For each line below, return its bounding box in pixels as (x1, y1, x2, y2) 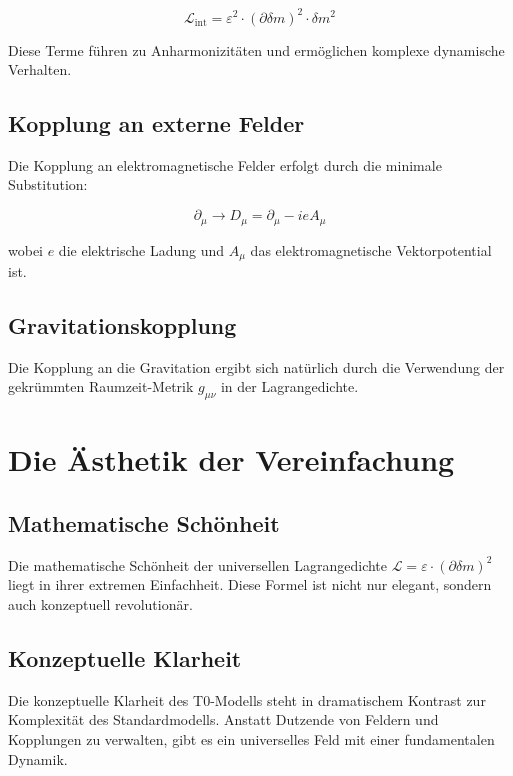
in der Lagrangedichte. (220, 376, 359, 397)
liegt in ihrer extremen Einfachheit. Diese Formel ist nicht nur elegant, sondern (8, 574, 492, 595)
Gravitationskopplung (8, 309, 237, 340)
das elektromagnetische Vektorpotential (250, 239, 492, 260)
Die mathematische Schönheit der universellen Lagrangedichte (8, 554, 388, 575)
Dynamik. (8, 748, 68, 769)
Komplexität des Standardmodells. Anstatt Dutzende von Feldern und (8, 709, 439, 730)
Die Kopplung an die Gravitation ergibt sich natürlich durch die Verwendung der (8, 356, 505, 377)
